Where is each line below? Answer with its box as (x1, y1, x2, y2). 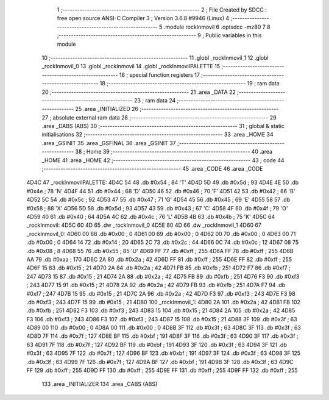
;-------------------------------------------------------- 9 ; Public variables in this (57, 32, 262, 39)
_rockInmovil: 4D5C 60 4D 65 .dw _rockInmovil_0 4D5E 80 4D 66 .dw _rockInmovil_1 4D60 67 (26, 221, 262, 229)
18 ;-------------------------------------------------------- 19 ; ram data (99, 80, 280, 87)
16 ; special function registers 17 (119, 71, 200, 79)
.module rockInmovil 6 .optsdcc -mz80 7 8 (163, 23, 271, 30)
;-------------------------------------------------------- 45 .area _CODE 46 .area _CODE (41, 165, 263, 173)
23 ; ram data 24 (134, 96, 176, 104)
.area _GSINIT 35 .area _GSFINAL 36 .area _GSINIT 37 (41, 139, 176, 146)
